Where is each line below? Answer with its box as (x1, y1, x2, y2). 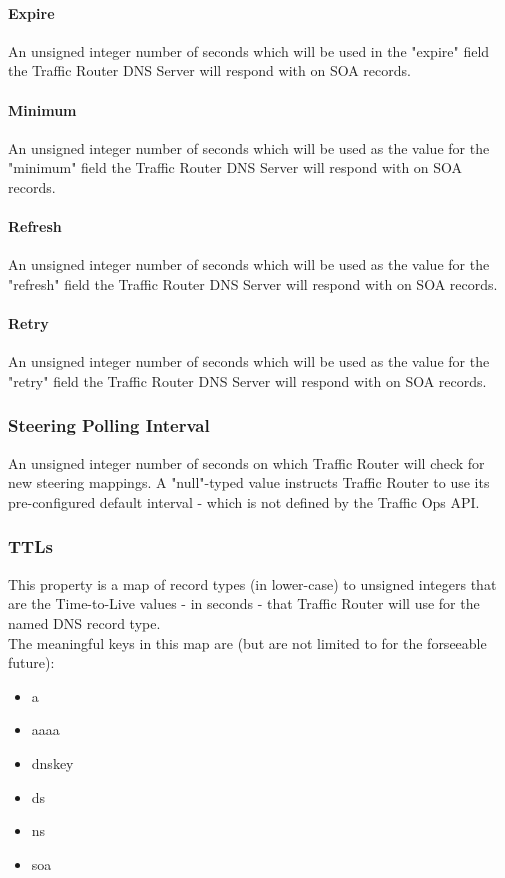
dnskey (31, 752, 74, 773)
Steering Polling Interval (8, 413, 210, 438)
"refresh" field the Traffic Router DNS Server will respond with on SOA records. (8, 273, 498, 294)
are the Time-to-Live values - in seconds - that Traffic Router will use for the (8, 593, 480, 614)
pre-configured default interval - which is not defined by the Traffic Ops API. (8, 491, 480, 512)
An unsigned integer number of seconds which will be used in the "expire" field (8, 40, 490, 61)
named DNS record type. (8, 612, 161, 633)
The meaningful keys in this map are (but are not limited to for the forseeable (8, 632, 487, 653)
